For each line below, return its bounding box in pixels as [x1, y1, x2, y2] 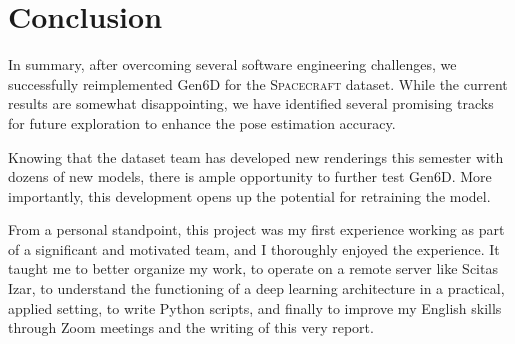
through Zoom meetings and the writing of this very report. [8, 317, 374, 338]
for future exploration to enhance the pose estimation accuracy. [8, 112, 396, 133]
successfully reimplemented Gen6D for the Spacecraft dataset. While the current [8, 73, 508, 94]
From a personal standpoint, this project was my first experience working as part [8, 219, 505, 240]
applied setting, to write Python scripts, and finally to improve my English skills [8, 297, 502, 318]
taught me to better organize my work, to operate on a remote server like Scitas [8, 258, 498, 279]
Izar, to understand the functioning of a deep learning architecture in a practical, [8, 278, 505, 299]
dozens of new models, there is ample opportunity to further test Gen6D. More [8, 166, 492, 187]
